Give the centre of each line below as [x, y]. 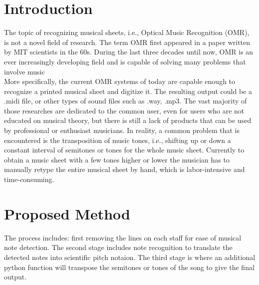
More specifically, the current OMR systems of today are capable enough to [120, 81]
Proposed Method [67, 213]
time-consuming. [29, 179]
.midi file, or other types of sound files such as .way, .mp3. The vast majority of [126, 101]
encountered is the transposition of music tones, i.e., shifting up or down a [118, 140]
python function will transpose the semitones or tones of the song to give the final [129, 267]
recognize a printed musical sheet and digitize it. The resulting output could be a [128, 91]
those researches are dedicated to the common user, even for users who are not [124, 110]
